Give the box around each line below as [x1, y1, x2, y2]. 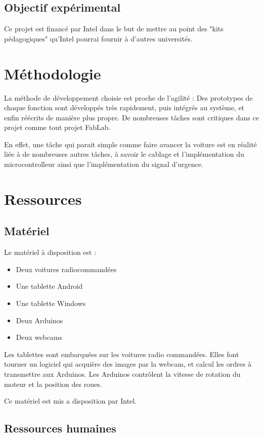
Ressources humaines [4, 420, 116, 436]
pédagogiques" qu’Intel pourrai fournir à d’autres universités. [4, 33, 193, 43]
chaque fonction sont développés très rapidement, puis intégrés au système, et [4, 102, 245, 113]
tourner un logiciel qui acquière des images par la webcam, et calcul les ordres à [4, 359, 251, 369]
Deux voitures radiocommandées [16, 264, 117, 274]
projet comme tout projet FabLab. [4, 122, 111, 133]
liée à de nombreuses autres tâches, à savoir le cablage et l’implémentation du [4, 149, 244, 159]
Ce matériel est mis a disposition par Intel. [4, 396, 137, 406]
